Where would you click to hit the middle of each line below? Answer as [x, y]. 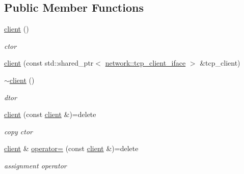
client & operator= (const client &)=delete [71, 148]
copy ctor [18, 131]
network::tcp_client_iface [145, 63]
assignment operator [35, 165]
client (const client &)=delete [50, 114]
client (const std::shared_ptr [49, 63]
